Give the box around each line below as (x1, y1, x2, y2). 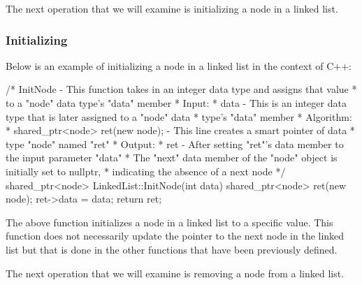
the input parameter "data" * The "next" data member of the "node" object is (6, 150, 338, 165)
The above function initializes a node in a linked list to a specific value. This (6, 214, 333, 229)
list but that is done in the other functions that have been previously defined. (6, 242, 338, 256)
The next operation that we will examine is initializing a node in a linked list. (6, 1, 338, 15)
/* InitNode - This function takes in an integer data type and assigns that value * (6, 82, 357, 96)
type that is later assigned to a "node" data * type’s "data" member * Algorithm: (6, 109, 352, 124)
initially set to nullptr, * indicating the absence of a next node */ (6, 163, 286, 178)
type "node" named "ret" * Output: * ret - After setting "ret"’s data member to (6, 136, 344, 151)
